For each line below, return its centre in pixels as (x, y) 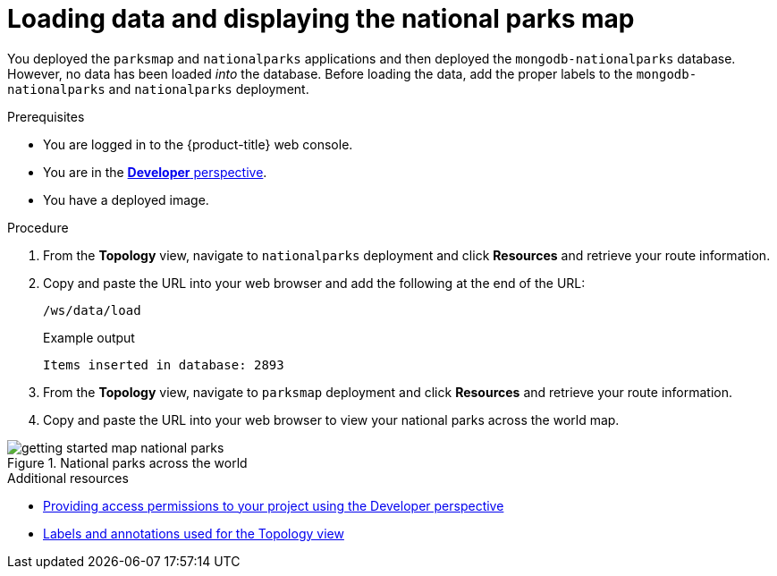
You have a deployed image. (126, 199)
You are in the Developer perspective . (155, 172)
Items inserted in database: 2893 (164, 364)
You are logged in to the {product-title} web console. (198, 144)
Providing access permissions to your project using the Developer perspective (274, 505)
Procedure (38, 227)
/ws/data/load (92, 310)
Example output (89, 337)
